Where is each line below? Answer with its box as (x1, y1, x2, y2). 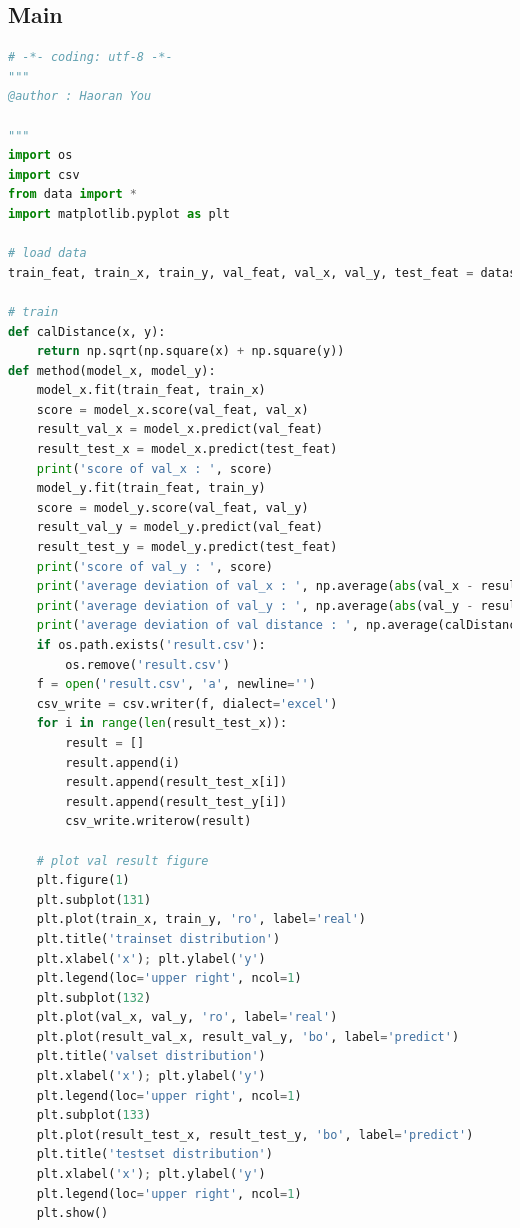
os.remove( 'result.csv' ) (65, 657, 230, 672)
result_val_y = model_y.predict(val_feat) (36, 520, 324, 535)
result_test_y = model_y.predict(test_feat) (36, 540, 338, 555)
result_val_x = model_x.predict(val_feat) (36, 422, 324, 437)
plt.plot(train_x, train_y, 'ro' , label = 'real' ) (36, 912, 366, 927)
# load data (8, 246, 87, 261)
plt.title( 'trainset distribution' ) (36, 931, 281, 946)
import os (8, 148, 73, 163)
